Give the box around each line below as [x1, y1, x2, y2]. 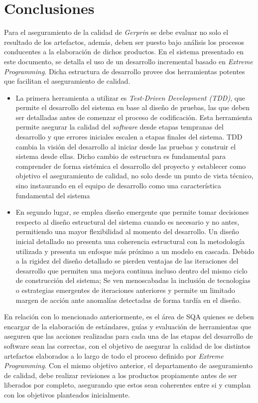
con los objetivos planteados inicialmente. [4, 389, 130, 400]
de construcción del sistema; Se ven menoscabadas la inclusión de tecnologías [15, 275, 251, 285]
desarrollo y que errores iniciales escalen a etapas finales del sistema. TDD [15, 132, 243, 142]
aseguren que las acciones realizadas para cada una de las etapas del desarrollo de [4, 331, 253, 341]
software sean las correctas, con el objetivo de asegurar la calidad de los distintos [4, 340, 251, 351]
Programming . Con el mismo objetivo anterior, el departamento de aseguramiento [4, 360, 253, 371]
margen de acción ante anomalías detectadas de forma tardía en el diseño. [15, 294, 241, 305]
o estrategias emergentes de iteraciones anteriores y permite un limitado [15, 284, 235, 295]
